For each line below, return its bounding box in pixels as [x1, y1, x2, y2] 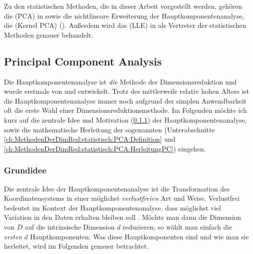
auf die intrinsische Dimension [24, 221, 115, 232]
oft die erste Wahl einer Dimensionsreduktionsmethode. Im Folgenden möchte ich [4, 105, 247, 115]
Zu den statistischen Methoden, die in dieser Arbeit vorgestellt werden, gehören [4, 1, 242, 11]
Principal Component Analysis [4, 53, 162, 68]
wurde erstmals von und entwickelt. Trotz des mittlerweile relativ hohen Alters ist [4, 86, 249, 96]
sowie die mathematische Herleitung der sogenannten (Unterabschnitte [4, 124, 215, 134]
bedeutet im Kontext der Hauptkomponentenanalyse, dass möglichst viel [4, 202, 221, 212]
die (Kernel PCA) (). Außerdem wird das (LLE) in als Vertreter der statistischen [4, 20, 247, 30]
